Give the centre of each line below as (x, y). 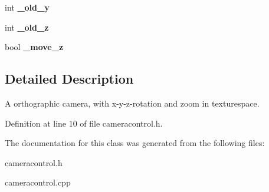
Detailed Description (69, 79)
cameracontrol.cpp (38, 182)
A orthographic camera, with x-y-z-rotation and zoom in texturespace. (132, 103)
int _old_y (27, 7)
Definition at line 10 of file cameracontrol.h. (84, 123)
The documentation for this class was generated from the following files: (135, 143)
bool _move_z (34, 47)
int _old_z (27, 27)
